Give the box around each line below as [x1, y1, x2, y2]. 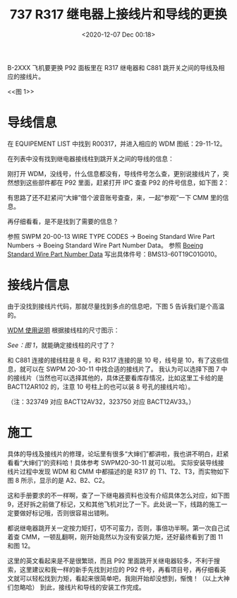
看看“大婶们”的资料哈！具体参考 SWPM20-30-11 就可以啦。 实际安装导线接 [7, 458, 224, 467]
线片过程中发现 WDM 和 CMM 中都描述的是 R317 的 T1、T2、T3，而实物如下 [7, 467, 229, 476]
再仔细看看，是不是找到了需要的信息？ [7, 217, 119, 225]
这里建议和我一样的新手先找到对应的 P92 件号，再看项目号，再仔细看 [19, 565, 221, 573]
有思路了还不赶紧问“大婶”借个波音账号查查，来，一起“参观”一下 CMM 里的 [7, 193, 224, 201]
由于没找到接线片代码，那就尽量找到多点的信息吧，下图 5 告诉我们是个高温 [7, 302, 225, 310]
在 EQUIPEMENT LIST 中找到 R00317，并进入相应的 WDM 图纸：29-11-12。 [7, 139, 226, 148]
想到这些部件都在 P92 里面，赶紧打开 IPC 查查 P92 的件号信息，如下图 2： [13, 178, 230, 187]
